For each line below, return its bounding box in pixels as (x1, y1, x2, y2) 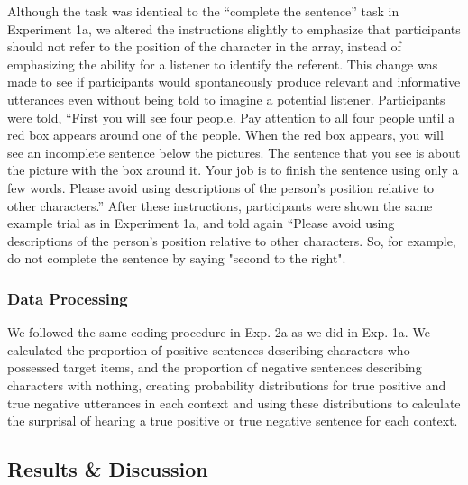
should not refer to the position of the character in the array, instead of (7, 37, 401, 56)
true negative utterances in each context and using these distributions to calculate (7, 393, 461, 412)
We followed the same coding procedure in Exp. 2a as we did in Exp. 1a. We (7, 323, 430, 342)
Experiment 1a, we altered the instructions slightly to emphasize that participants (7, 19, 461, 38)
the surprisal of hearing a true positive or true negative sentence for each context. (7, 411, 458, 430)
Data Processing (7, 287, 128, 309)
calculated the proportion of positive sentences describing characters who (7, 340, 410, 359)
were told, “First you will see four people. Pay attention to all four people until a (7, 107, 455, 126)
